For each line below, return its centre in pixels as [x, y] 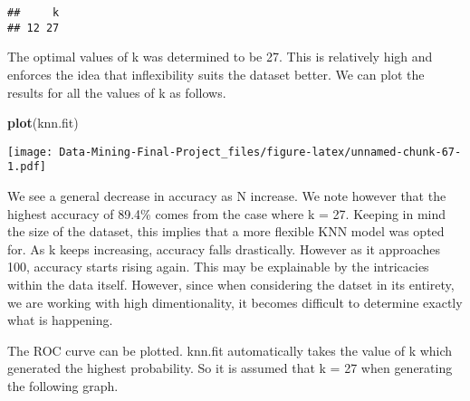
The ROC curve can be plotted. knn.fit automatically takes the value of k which [230, 350]
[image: [30, 152]
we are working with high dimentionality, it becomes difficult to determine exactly [235, 302]
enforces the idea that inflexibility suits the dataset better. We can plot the [216, 74]
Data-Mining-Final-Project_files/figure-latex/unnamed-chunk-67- [260, 152]
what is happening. [60, 320]
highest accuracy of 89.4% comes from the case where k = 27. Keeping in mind [227, 213]
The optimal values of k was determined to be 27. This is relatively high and [220, 57]
